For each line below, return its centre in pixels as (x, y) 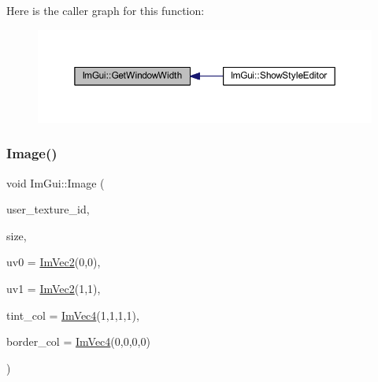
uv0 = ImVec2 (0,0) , (54, 262)
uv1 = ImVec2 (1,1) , (54, 288)
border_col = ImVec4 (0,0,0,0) (78, 341)
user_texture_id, (48, 209)
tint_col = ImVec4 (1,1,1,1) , (73, 315)
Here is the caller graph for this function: (106, 10)
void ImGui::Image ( (56, 182)
